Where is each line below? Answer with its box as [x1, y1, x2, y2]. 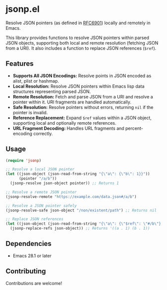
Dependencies [5, 240, 52, 248]
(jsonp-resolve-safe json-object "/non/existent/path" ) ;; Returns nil [5, 208, 157, 213]
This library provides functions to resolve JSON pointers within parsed [5, 35, 149, 41]
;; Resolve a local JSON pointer [5, 167, 75, 172]
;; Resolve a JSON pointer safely [5, 203, 77, 208]
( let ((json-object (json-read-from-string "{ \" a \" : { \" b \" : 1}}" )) [5, 172, 150, 177]
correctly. [33, 130, 53, 137]
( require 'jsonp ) [5, 158, 42, 163]
